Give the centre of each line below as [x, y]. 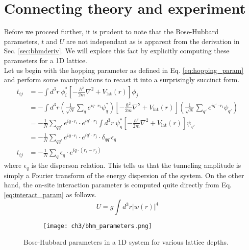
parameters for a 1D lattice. [46, 60]
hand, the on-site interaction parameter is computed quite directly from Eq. [118, 185]
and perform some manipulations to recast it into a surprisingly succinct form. [122, 80]
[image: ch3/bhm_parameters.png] [98, 226]
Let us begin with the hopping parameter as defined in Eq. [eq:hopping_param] [124, 70]
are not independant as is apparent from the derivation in [153, 41]
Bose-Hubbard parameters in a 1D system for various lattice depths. [126, 241]
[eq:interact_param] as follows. [50, 194]
